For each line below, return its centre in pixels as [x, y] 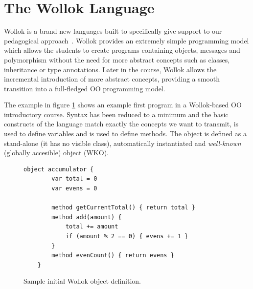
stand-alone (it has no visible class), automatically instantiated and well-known [123, 143]
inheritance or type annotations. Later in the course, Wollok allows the [110, 69]
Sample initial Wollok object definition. [82, 281]
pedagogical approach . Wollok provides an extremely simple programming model [126, 40]
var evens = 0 [74, 189]
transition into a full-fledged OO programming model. [85, 88]
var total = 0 [74, 179]
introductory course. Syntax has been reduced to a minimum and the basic [116, 114]
